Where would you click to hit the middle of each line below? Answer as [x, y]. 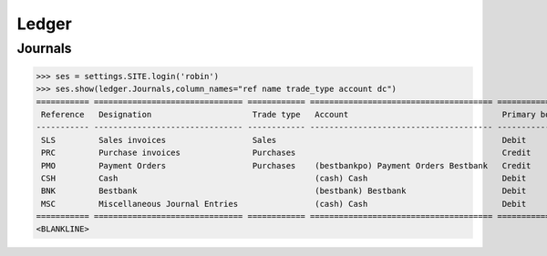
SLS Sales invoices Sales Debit [284, 140]
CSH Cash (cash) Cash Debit [284, 178]
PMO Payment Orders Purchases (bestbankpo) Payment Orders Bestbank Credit [286, 165]
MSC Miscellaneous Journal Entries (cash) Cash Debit [284, 204]
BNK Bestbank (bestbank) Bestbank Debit [284, 191]
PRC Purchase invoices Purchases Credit [286, 153]
